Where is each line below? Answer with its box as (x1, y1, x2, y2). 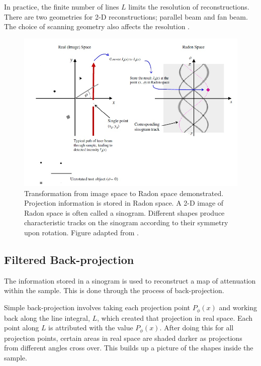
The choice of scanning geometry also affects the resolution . (4, 21, 190, 32)
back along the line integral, (4, 312, 90, 323)
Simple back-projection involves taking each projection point (4, 302, 191, 313)
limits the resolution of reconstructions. (128, 2, 249, 12)
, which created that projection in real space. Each (97, 312, 253, 323)
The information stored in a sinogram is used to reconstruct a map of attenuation (4, 275, 256, 286)
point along (4, 322, 39, 333)
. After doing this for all (159, 322, 234, 333)
